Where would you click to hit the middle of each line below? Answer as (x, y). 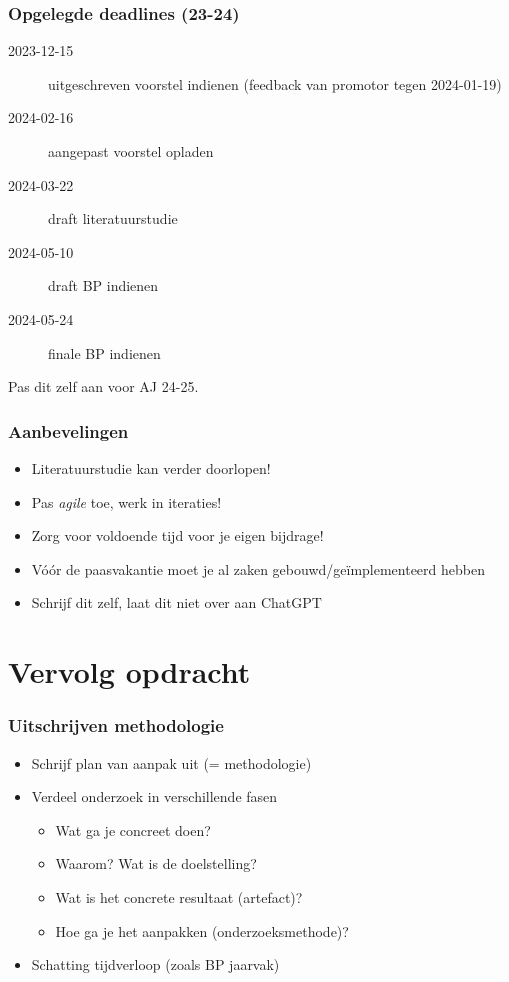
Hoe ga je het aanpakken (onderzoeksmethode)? (202, 930)
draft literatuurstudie (113, 218)
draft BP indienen (103, 285)
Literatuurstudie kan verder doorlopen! (151, 467)
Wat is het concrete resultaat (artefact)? (179, 896)
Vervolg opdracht (129, 671)
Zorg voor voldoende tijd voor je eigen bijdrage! (177, 535)
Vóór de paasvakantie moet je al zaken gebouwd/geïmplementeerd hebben (258, 568)
